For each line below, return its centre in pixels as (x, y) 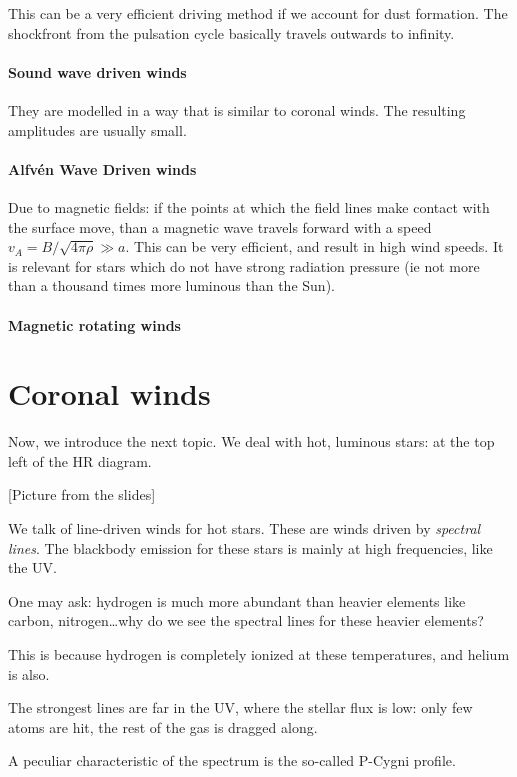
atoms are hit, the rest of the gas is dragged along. (163, 726)
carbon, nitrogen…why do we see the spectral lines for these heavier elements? (246, 620)
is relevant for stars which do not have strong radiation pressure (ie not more (244, 265)
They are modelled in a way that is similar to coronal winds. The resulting (237, 109)
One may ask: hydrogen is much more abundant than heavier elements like (237, 600)
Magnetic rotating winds (94, 324)
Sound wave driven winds (97, 71)
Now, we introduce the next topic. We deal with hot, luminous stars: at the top (251, 441)
